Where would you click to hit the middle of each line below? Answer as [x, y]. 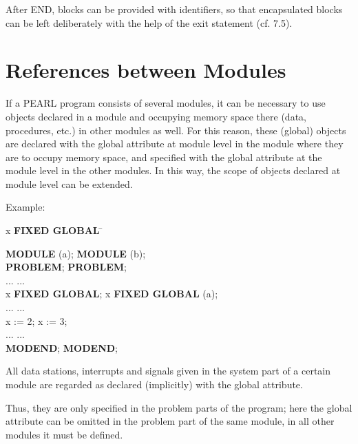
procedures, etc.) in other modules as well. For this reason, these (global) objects [176, 130]
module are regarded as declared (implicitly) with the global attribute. [154, 384]
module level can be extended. [69, 183]
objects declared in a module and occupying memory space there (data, [156, 116]
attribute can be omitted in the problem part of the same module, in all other [170, 421]
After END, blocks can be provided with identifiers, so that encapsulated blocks [174, 9]
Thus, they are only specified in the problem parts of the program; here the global [179, 407]
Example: [25, 207]
